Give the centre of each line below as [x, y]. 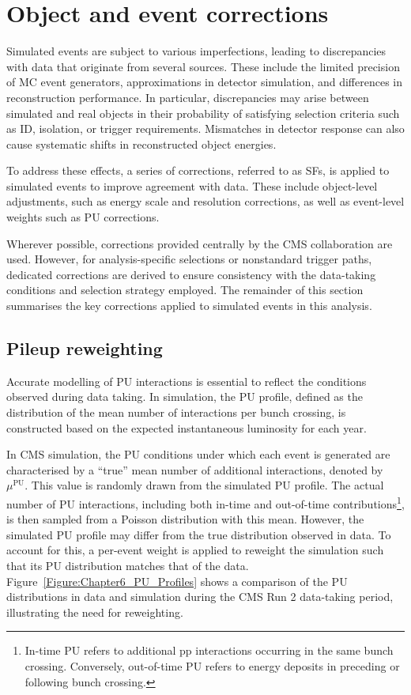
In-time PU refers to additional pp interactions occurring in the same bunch [209, 650]
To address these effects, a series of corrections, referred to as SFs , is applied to [198, 170]
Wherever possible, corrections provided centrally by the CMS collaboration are [200, 243]
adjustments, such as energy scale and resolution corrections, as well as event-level [205, 201]
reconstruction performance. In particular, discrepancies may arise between [188, 97]
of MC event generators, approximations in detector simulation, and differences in [205, 82]
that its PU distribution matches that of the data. [128, 566]
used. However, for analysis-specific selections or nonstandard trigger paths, [189, 259]
